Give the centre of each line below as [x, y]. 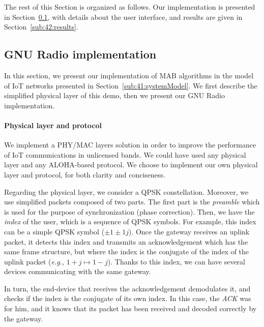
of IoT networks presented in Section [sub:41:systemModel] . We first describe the [131, 85]
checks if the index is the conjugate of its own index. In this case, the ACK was [128, 298]
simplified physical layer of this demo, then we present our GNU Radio [114, 95]
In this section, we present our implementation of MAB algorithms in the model [129, 75]
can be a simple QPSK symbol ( [54, 231]
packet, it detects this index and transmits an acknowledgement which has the [126, 241]
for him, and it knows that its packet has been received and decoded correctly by [130, 308]
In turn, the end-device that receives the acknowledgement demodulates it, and [127, 288]
